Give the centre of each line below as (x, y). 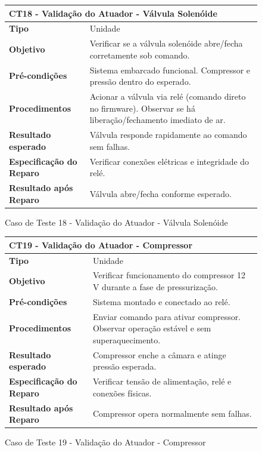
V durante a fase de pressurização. (155, 287)
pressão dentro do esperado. (140, 82)
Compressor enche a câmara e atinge (159, 354)
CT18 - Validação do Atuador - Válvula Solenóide (113, 13)
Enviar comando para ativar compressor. (167, 316)
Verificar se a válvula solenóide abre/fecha (166, 43)
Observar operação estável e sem (152, 328)
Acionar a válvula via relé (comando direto (168, 96)
